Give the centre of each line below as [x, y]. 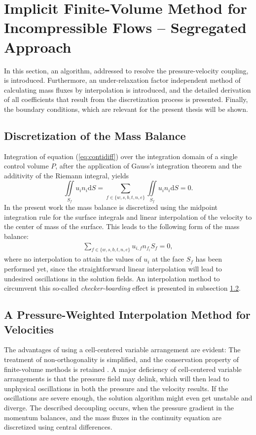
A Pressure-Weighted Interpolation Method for [127, 315]
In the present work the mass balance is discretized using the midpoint [111, 207]
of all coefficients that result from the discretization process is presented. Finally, [126, 99]
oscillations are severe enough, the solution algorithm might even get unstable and [128, 398]
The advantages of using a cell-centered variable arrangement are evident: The [122, 350]
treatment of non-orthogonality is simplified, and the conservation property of [122, 359]
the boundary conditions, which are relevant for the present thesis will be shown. [126, 109]
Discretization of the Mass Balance [95, 135]
